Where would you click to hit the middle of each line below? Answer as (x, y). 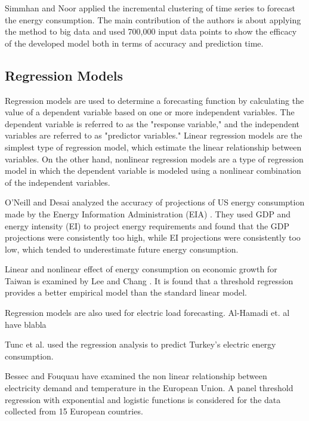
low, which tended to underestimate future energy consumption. (122, 249)
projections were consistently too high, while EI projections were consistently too (153, 237)
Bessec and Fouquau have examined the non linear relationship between (136, 376)
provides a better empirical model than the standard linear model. (126, 292)
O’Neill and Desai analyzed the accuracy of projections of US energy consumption (155, 202)
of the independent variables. (58, 182)
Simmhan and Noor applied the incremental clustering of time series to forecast (150, 8)
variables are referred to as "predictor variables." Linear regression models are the (154, 135)
